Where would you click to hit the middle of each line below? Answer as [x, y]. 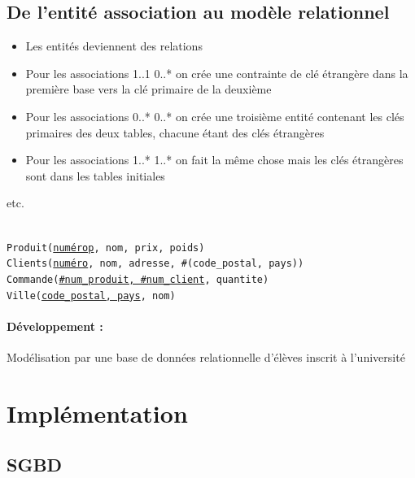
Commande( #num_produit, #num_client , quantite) [138, 279]
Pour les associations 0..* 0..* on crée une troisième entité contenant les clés [215, 116]
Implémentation [97, 413]
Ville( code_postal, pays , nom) [91, 295]
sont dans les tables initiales [95, 175]
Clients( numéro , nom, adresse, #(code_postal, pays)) [155, 264]
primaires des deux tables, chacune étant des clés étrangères [175, 132]
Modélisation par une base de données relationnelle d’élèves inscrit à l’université [206, 356]
